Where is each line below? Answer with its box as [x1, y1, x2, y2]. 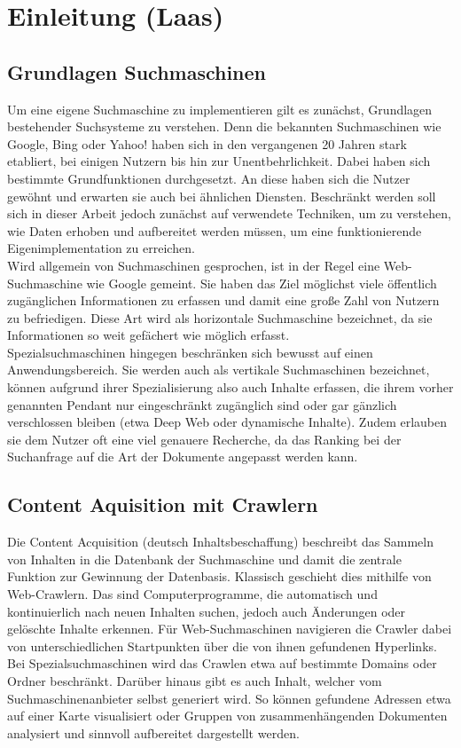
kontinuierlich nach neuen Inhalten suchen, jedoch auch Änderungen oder [7, 602, 406, 620]
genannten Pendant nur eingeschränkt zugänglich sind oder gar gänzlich [7, 395, 397, 413]
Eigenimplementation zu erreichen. [7, 239, 195, 257]
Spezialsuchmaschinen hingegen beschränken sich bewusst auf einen [7, 343, 373, 361]
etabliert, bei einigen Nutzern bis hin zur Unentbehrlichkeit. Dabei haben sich [7, 152, 431, 170]
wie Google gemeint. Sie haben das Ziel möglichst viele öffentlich [86, 273, 437, 292]
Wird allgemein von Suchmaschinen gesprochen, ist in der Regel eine [7, 256, 380, 274]
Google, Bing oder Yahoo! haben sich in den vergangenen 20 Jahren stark [7, 134, 407, 153]
